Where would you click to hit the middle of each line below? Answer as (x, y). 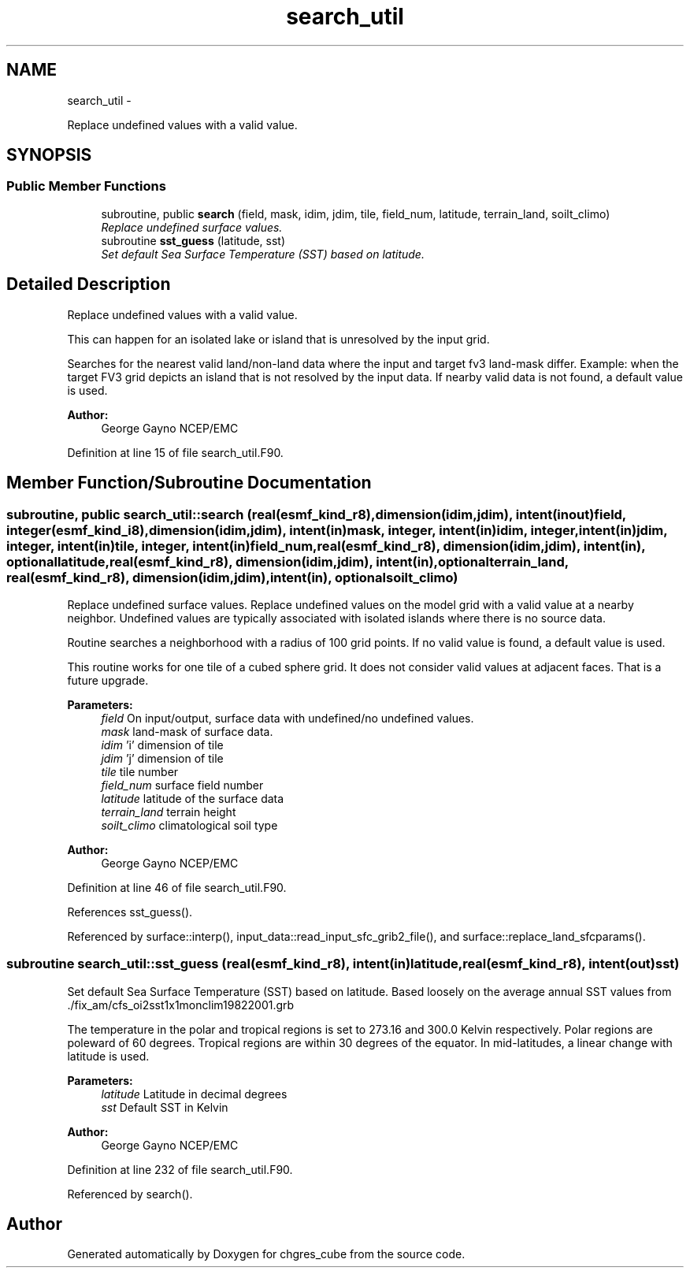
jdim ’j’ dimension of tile (162, 758)
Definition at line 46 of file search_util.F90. (177, 887)
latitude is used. (108, 1056)
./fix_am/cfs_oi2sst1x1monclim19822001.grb (181, 1005)
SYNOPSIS (49, 155)
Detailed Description (89, 284)
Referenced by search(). (130, 1194)
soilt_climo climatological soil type (189, 825)
